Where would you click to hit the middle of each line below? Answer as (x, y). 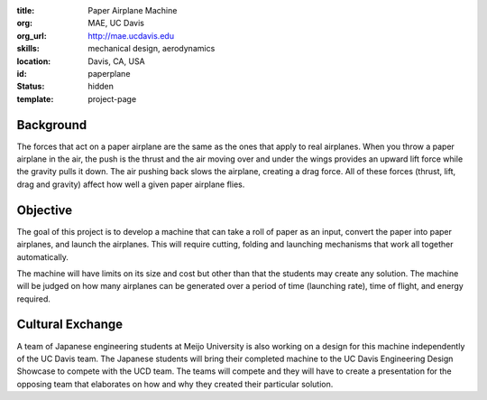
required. (34, 299)
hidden (101, 87)
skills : (28, 49)
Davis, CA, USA (117, 61)
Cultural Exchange (70, 325)
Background (52, 125)
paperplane (109, 73)
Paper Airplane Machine (133, 10)
